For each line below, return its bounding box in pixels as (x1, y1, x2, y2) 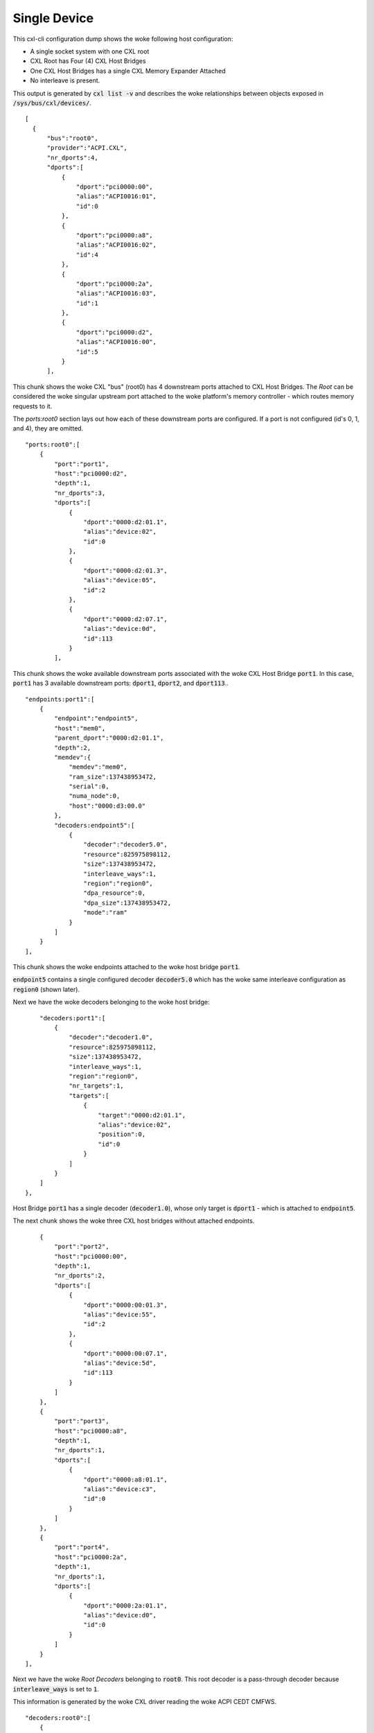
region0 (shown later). (12, 985, 80, 993)
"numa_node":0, (69, 792, 121, 800)
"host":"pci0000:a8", (54, 1427, 128, 1435)
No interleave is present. (30, 76, 100, 85)
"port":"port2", (54, 1243, 109, 1251)
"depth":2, (54, 744, 91, 751)
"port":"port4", (54, 1543, 109, 1551)
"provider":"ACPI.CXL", (46, 144, 128, 152)
